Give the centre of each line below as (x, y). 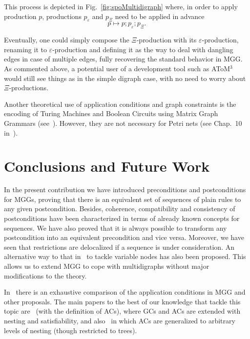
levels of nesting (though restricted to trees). (71, 330)
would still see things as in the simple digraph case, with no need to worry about (125, 78)
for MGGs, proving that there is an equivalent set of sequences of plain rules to (123, 199)
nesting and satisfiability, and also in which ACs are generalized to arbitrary (120, 320)
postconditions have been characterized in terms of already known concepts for (122, 218)
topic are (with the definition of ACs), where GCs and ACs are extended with (122, 311)
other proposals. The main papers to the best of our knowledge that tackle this (122, 301)
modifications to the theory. (45, 275)
